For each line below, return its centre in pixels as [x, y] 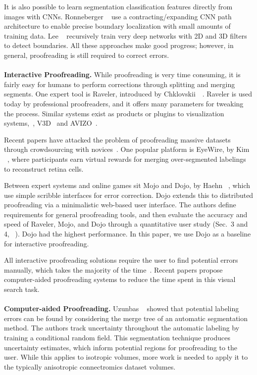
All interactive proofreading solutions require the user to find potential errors [121, 260]
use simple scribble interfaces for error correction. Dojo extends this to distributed [129, 195]
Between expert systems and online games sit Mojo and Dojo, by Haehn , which [127, 185]
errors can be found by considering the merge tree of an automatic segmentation [126, 318]
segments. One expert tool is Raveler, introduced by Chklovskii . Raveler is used [128, 94]
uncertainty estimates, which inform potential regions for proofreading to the [121, 347]
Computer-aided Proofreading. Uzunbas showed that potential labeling [122, 308]
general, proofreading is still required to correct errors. [87, 55]
